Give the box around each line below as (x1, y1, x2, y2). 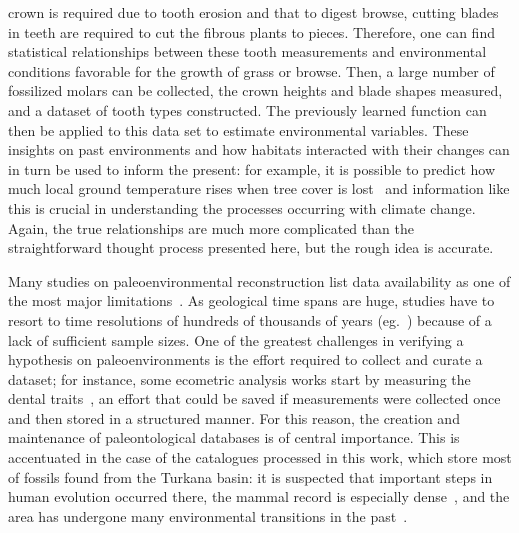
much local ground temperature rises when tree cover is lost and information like (8, 178, 510, 199)
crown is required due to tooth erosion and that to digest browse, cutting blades (8, 2, 499, 22)
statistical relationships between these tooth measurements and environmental (8, 41, 487, 62)
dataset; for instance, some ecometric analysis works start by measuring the (8, 368, 471, 389)
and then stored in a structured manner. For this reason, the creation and (8, 407, 460, 428)
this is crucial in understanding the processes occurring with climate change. (8, 197, 476, 218)
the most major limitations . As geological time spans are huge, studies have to (8, 290, 495, 311)
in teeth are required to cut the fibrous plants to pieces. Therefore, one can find (8, 21, 495, 42)
